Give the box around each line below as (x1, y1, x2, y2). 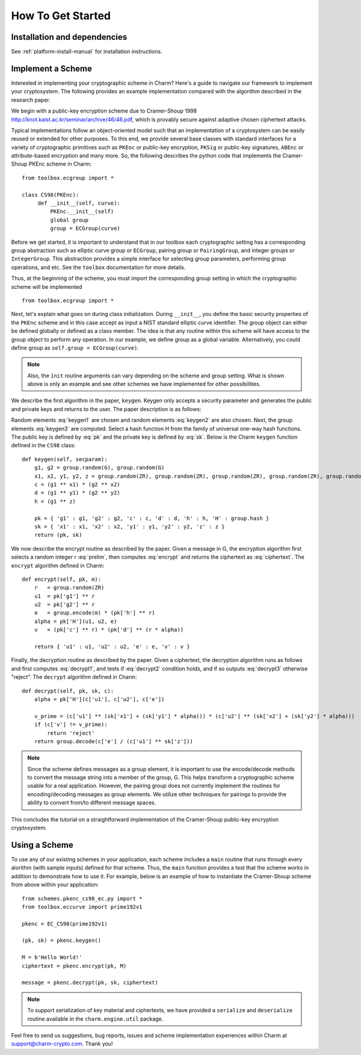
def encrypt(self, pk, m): (22, 575, 102, 583)
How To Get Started (11, 9, 111, 22)
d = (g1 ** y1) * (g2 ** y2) (34, 489, 120, 497)
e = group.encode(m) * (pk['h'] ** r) (34, 610, 156, 616)
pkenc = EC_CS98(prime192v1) (22, 920, 108, 927)
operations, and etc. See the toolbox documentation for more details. (11, 264, 186, 271)
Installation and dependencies (11, 32, 128, 42)
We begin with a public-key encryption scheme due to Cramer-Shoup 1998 (11, 107, 197, 114)
